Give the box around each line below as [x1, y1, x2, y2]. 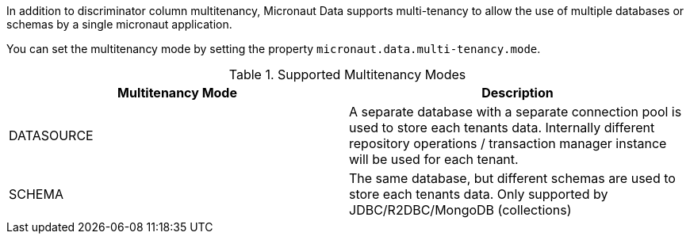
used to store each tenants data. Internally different [349, 120, 655, 135]
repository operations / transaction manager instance [349, 135, 667, 151]
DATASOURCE [9, 128, 94, 143]
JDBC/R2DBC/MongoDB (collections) [349, 202, 572, 218]
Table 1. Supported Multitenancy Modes [228, 67, 466, 82]
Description [481, 85, 554, 101]
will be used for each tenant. [349, 151, 519, 167]
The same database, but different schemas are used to [349, 170, 676, 186]
